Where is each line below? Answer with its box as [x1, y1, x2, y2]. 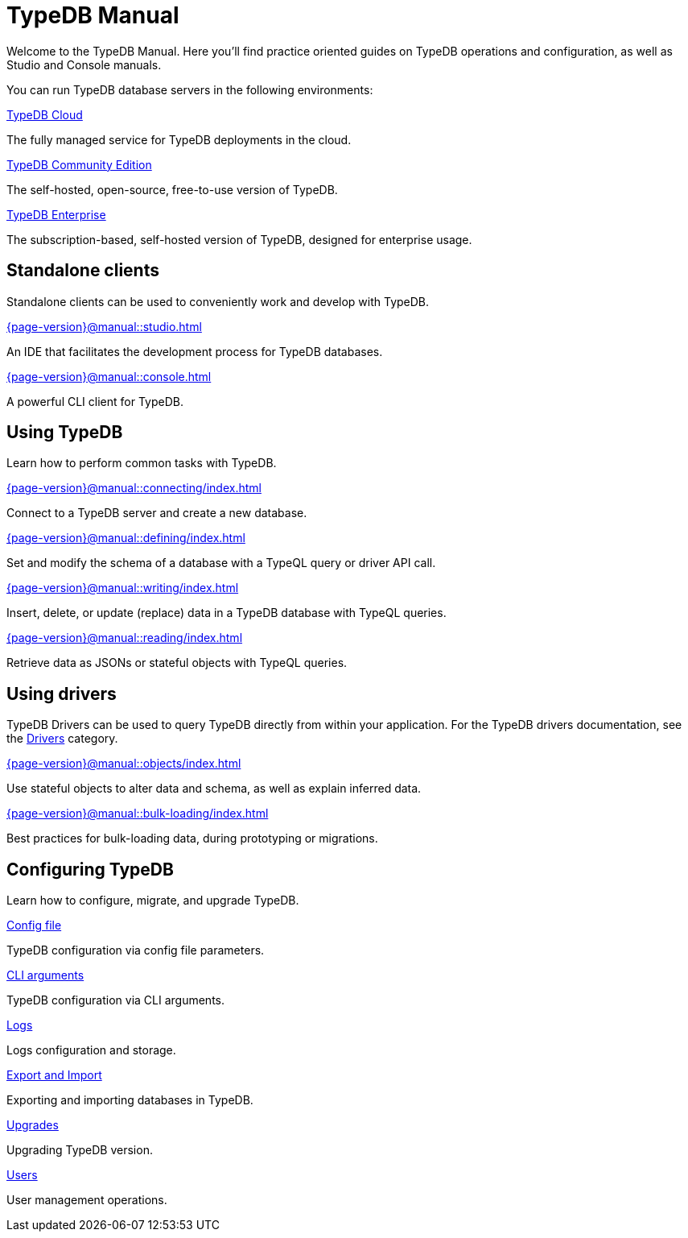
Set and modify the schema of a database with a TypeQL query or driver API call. [6, 556, 436, 570]
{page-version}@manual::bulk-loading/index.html [6, 806, 269, 821]
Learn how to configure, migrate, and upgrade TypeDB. [6, 893, 299, 908]
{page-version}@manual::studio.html [6, 319, 202, 333]
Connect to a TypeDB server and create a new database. [6, 506, 307, 520]
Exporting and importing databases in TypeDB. [6, 1093, 253, 1108]
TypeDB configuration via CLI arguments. [6, 993, 225, 1008]
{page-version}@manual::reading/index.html [6, 631, 243, 645]
